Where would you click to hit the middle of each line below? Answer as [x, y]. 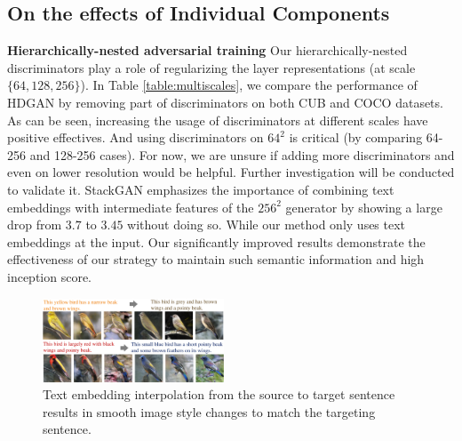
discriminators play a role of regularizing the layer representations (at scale [211, 67]
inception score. [50, 276]
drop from [35, 225]
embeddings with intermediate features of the [131, 207]
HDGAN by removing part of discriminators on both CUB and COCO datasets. [225, 102]
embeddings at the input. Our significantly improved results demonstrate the [216, 241]
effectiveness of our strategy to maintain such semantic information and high [216, 259]
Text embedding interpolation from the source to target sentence [219, 394]
